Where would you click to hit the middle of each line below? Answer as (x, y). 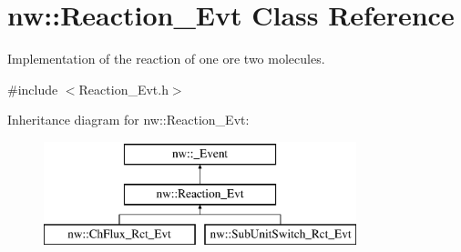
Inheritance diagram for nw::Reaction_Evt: (128, 120)
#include (33, 89)
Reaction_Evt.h (123, 89)
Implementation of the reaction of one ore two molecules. (166, 59)
